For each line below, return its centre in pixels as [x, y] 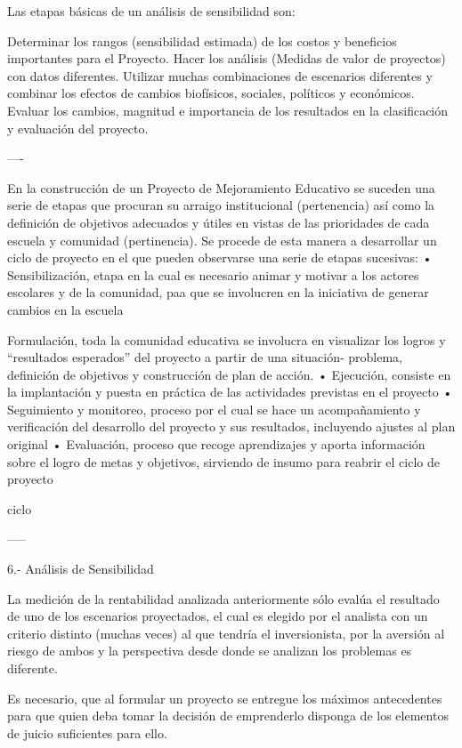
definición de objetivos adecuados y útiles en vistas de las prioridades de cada [219, 222]
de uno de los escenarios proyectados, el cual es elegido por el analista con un [218, 616]
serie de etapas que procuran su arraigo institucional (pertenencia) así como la [221, 205]
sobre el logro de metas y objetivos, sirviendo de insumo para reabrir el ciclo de [223, 461]
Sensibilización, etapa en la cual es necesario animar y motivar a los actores [213, 274]
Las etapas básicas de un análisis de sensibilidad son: [151, 11]
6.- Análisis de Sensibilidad [81, 569]
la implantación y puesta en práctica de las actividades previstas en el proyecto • [230, 392]
